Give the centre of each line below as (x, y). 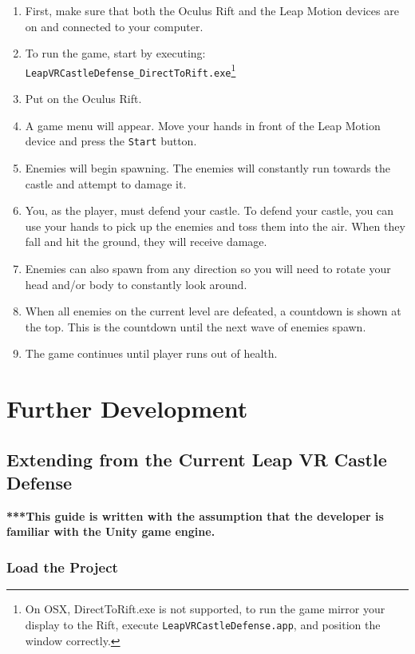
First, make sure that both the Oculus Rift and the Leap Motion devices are (212, 10)
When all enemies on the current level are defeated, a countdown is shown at (213, 311)
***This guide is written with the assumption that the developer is (195, 515)
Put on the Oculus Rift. (83, 99)
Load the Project (62, 567)
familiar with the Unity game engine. (111, 531)
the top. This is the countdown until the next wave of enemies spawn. (196, 326)
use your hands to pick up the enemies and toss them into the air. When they (215, 226)
